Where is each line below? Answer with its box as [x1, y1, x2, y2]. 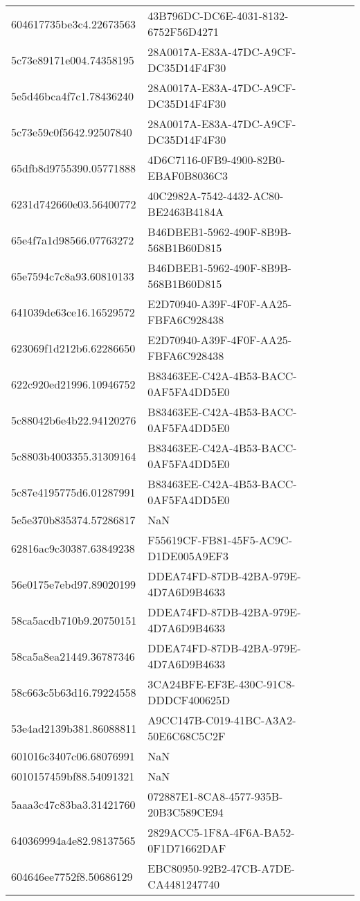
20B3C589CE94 [147, 804, 224, 820]
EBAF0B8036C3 [147, 168, 228, 184]
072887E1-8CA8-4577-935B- [147, 788, 283, 804]
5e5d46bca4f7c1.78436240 [11, 87, 134, 104]
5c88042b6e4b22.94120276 [11, 411, 136, 428]
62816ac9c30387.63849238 [11, 539, 135, 556]
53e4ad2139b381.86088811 [11, 720, 137, 736]
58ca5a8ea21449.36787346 [11, 648, 135, 664]
